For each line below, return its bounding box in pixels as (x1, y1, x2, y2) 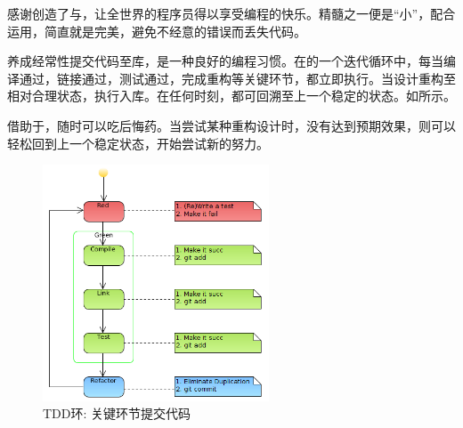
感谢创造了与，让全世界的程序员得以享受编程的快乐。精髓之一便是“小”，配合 (7, 4, 456, 22)
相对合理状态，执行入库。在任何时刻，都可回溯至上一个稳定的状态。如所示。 (7, 86, 456, 105)
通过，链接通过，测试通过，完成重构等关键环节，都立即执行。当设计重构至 (19, 69, 456, 87)
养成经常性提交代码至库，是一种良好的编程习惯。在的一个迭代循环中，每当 (7, 52, 443, 70)
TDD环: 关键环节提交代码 (43, 404, 191, 423)
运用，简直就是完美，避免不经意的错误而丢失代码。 (7, 21, 306, 40)
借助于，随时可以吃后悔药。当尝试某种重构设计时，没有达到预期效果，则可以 (7, 116, 456, 134)
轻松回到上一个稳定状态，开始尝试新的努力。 (7, 133, 269, 152)
